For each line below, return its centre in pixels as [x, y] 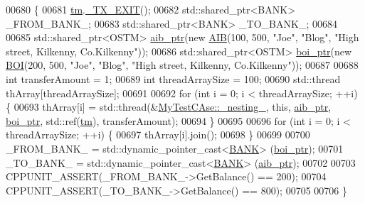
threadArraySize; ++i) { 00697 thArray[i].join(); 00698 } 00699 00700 [158, 135]
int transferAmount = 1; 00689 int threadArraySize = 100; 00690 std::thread [173, 78]
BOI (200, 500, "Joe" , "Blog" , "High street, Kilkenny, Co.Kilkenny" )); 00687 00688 [182, 65]
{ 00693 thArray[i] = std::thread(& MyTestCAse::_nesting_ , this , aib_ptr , [169, 107]
